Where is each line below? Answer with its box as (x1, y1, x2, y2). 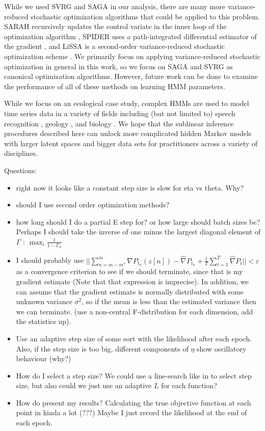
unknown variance (16, 296, 72, 307)
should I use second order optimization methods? (16, 199, 170, 210)
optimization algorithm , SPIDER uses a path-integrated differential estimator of (4, 31, 257, 41)
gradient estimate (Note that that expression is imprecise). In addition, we (16, 276, 249, 286)
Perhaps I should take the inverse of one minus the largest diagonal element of (16, 226, 261, 237)
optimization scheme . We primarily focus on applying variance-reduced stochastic (4, 50, 260, 61)
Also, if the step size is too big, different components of (16, 343, 189, 354)
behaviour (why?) (16, 353, 71, 364)
